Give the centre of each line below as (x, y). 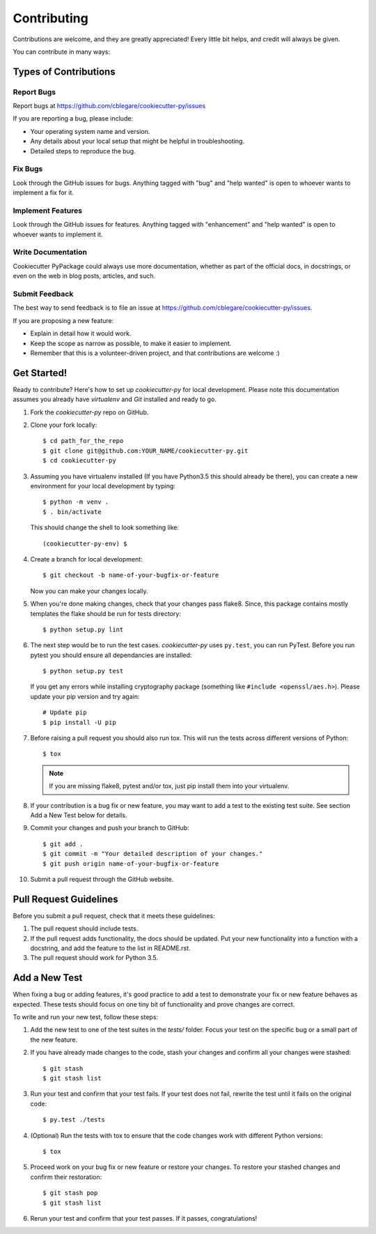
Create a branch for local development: (86, 559)
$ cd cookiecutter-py (79, 461)
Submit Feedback (43, 294)
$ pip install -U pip (79, 722)
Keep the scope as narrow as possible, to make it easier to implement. (131, 343)
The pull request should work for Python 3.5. (94, 958)
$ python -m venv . (76, 502)
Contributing (50, 18)
